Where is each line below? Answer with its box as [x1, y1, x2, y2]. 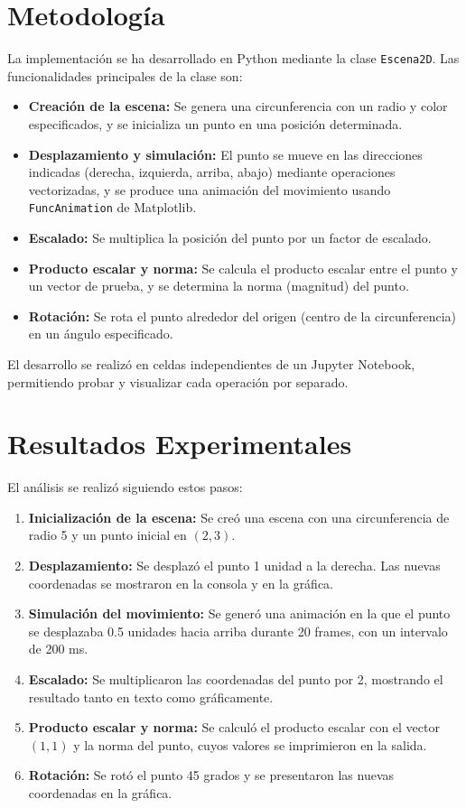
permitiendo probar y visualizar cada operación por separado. [7, 372, 349, 391]
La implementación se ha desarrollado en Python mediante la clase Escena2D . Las [7, 49, 460, 68]
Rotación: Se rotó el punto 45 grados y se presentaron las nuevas [28, 766, 395, 785]
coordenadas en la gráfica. [28, 784, 172, 802]
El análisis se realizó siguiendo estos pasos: [7, 478, 243, 497]
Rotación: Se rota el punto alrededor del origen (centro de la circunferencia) [28, 306, 456, 325]
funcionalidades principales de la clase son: [7, 66, 243, 85]
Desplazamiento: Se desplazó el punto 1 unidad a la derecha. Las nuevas [28, 556, 441, 575]
